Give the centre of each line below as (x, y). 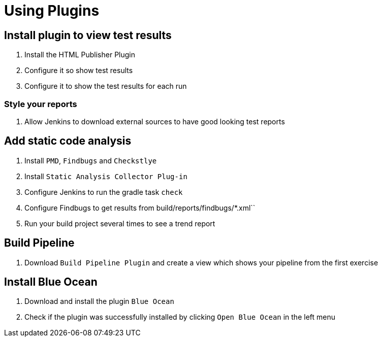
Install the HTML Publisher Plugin (80, 55)
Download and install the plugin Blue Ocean (99, 301)
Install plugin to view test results (88, 35)
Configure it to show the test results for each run (106, 86)
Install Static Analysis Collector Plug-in (106, 176)
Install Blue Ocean (51, 282)
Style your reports (41, 104)
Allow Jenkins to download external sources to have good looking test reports (155, 121)
